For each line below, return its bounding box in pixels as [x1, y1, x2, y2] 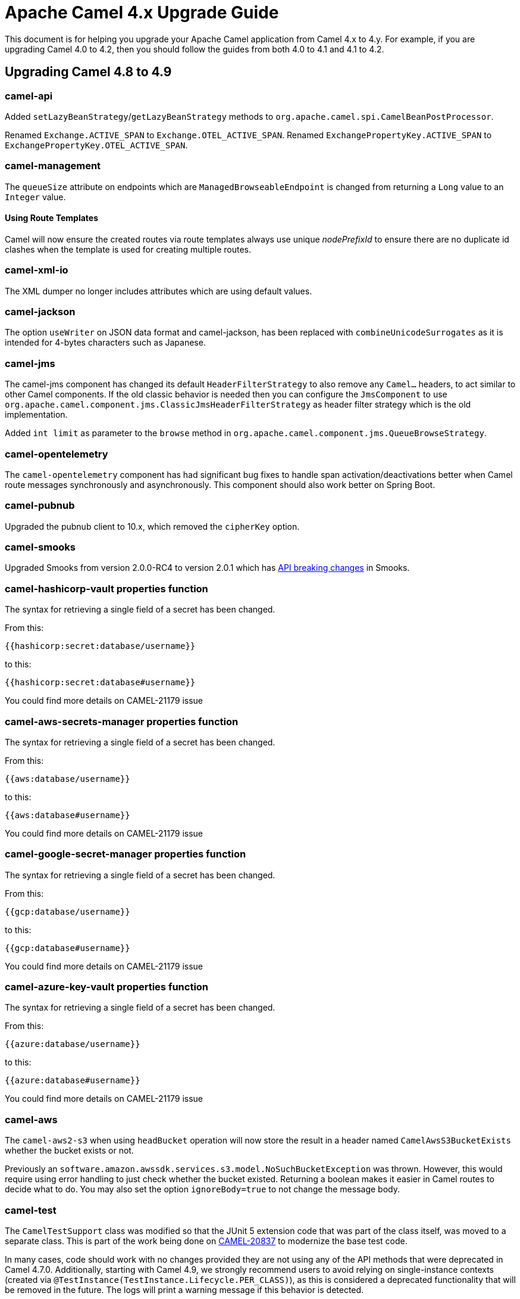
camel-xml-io [5, 264, 68, 276]
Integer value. [5, 191, 66, 202]
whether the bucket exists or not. [5, 1145, 134, 1156]
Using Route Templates [5, 213, 99, 223]
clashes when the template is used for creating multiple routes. [5, 244, 252, 254]
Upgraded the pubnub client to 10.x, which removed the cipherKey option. [5, 521, 300, 532]
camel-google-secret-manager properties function [5, 848, 246, 860]
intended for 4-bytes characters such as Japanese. [5, 337, 206, 348]
